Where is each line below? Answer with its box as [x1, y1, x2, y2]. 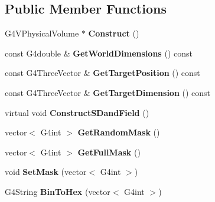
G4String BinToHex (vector [5, 185, 110, 197]
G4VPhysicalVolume [5, 27, 79, 39]
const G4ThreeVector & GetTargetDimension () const [5, 86, 211, 98]
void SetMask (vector [5, 165, 87, 178]
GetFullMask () [77, 145, 141, 158]
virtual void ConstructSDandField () [5, 106, 149, 118]
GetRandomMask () [77, 126, 160, 138]
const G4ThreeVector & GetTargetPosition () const [5, 67, 200, 79]
